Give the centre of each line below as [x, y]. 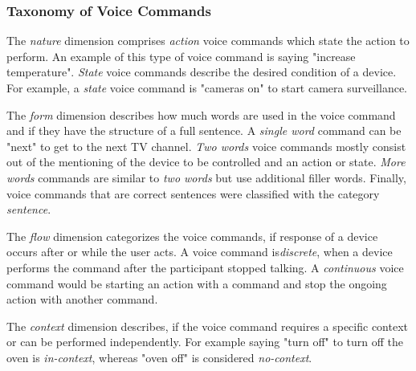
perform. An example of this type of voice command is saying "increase [181, 56]
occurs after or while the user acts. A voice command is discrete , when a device [200, 252]
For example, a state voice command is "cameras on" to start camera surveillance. [207, 88]
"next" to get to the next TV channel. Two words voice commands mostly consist [206, 146]
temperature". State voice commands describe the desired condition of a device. [202, 72]
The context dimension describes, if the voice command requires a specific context [207, 326]
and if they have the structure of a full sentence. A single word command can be [204, 130]
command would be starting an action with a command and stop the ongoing [197, 283]
